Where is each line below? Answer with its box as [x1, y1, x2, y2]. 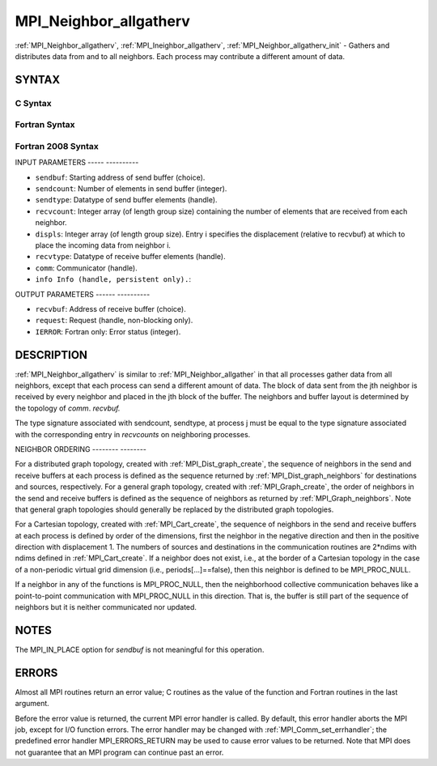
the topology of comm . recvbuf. [15, 403, 121, 413]
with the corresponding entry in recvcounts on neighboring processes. [15, 429, 251, 439]
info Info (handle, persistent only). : [35, 274, 192, 284]
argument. [15, 699, 50, 709]
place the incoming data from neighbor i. [35, 240, 172, 250]
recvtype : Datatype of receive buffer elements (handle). [35, 252, 226, 262]
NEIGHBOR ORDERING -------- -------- [15, 444, 147, 453]
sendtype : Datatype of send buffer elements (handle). [35, 195, 218, 205]
